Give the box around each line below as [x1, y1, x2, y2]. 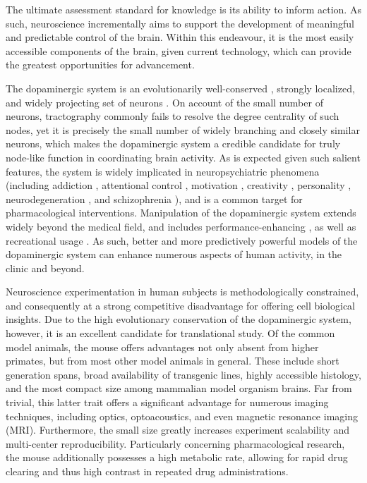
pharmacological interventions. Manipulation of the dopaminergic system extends [6, 205, 356, 220]
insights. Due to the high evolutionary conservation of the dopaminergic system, [6, 312, 351, 326]
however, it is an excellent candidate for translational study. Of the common [6, 326, 335, 341]
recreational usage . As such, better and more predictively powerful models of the [6, 233, 358, 247]
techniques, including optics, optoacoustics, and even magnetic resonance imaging [6, 408, 358, 423]
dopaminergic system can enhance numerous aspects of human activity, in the [6, 247, 342, 262]
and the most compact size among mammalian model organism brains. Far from [6, 381, 352, 396]
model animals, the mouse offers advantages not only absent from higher [6, 339, 319, 354]
